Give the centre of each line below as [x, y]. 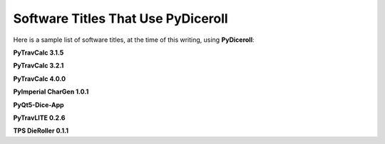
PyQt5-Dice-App [38, 105]
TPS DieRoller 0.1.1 [41, 131]
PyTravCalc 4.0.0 [40, 79]
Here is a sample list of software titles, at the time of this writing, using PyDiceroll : [134, 40]
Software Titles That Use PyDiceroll [120, 18]
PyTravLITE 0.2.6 [39, 118]
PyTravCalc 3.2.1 [38, 66]
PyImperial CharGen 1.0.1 [51, 92]
